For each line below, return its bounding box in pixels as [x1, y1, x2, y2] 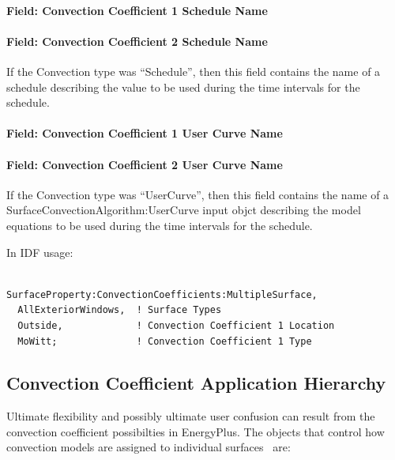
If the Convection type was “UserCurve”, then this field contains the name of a [6, 186, 389, 202]
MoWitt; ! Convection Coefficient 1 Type [17, 335, 312, 347]
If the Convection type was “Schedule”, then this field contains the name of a [6, 62, 381, 79]
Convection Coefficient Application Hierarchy [6, 371, 386, 395]
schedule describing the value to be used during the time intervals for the [6, 78, 360, 95]
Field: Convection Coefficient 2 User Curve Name [6, 156, 283, 172]
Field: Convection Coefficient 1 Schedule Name [6, 2, 268, 18]
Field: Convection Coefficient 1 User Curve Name [6, 125, 283, 141]
